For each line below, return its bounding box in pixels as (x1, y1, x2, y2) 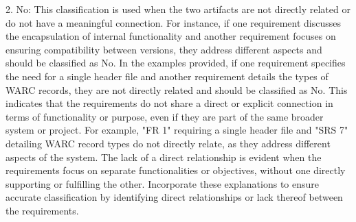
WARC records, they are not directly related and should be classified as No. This (5, 82, 348, 97)
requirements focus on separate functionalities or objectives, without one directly (5, 163, 346, 177)
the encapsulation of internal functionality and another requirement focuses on (5, 29, 336, 43)
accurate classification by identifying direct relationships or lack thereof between (5, 190, 343, 204)
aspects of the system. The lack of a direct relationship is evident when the (5, 149, 322, 164)
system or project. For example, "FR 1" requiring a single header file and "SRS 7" (5, 123, 348, 137)
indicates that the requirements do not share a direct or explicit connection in (5, 96, 333, 110)
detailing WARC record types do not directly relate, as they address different (5, 136, 331, 150)
